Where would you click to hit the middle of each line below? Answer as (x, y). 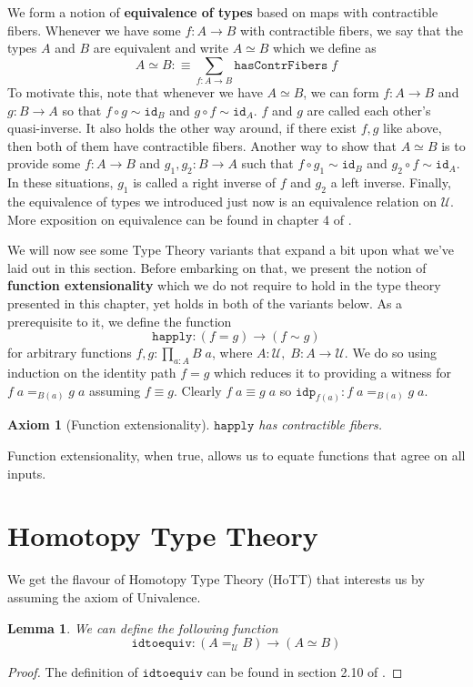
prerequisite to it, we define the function (120, 321)
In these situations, (60, 182)
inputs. (27, 473)
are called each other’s (369, 110)
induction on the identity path (92, 373)
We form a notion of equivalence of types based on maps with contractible (223, 12)
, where (232, 353)
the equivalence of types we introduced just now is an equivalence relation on (222, 202)
